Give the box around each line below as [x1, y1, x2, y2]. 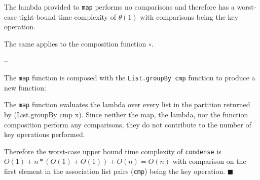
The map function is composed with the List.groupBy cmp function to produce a [4, 72, 255, 83]
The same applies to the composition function [4, 38, 146, 49]
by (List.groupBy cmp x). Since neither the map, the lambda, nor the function [4, 109, 248, 119]
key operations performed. [4, 129, 85, 140]
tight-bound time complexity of [19, 11, 116, 22]
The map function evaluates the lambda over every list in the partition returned [4, 99, 250, 110]
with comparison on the [172, 156, 246, 166]
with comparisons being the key [140, 11, 239, 22]
